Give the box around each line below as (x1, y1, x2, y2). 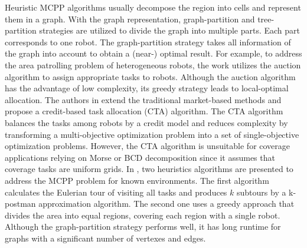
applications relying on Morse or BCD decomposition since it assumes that (5, 151, 275, 163)
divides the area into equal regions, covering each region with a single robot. (5, 209, 280, 221)
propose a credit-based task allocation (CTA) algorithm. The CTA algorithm (5, 105, 283, 117)
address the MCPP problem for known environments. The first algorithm (5, 174, 269, 186)
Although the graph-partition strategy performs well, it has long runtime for (5, 220, 281, 233)
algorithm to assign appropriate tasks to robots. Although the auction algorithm (5, 70, 296, 82)
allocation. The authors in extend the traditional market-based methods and (5, 93, 282, 105)
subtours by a (237, 186, 286, 198)
